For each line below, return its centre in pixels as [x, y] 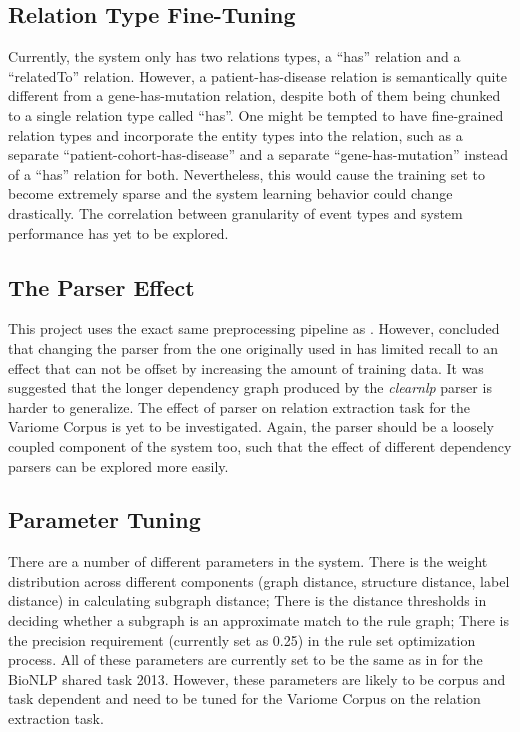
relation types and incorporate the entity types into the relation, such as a [235, 134]
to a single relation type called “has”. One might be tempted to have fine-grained [256, 114]
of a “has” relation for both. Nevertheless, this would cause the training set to [246, 173]
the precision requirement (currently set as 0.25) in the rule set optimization [242, 639]
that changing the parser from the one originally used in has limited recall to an [253, 347]
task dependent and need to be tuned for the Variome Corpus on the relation [244, 698]
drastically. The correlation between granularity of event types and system [235, 212]
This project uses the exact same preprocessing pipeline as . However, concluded [254, 328]
